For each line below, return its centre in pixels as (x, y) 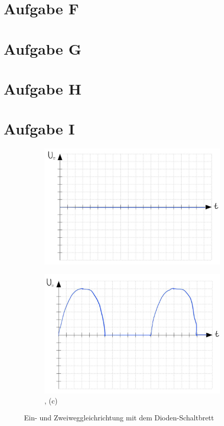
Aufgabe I (39, 129)
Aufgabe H (43, 88)
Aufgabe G (43, 48)
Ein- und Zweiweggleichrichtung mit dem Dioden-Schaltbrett (119, 418)
